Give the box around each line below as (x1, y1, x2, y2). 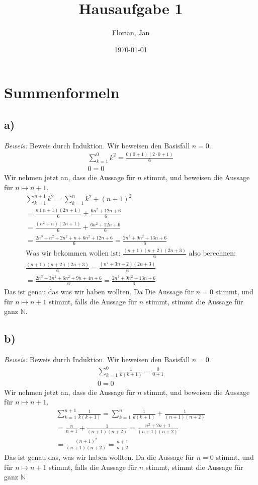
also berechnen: (189, 250, 236, 258)
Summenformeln (4, 82, 120, 103)
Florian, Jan (112, 27, 150, 38)
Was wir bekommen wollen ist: (26, 250, 121, 258)
